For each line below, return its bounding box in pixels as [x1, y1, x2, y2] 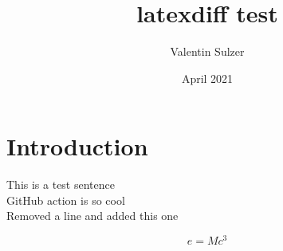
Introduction [6, 130, 148, 163]
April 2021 [181, 69, 234, 86]
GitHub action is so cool [6, 191, 125, 208]
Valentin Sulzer [170, 43, 245, 60]
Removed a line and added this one [6, 207, 179, 224]
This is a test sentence [6, 176, 115, 193]
